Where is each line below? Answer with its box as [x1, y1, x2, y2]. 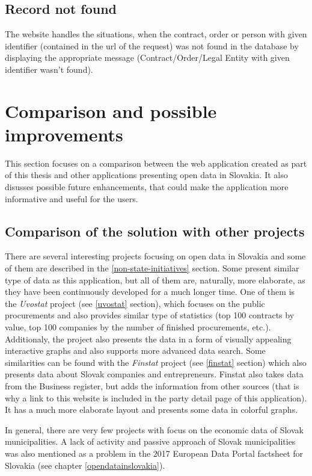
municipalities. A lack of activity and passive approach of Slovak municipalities [5, 435, 296, 448]
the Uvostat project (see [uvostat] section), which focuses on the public [5, 297, 265, 309]
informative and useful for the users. [5, 192, 138, 205]
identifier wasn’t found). [5, 63, 93, 75]
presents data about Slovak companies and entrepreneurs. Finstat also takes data [5, 368, 304, 380]
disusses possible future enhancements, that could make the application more [5, 181, 289, 193]
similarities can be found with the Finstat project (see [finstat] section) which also [5, 356, 307, 368]
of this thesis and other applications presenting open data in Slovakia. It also [5, 168, 288, 181]
